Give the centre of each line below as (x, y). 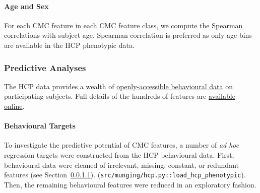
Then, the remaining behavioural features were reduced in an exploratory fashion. (130, 184)
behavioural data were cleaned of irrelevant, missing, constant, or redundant (121, 165)
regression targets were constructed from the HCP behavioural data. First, (119, 154)
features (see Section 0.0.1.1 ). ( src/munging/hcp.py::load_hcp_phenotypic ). (125, 175)
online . (14, 106)
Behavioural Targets (40, 126)
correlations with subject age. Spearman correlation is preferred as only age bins (128, 35)
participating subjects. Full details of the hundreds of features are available (120, 96)
